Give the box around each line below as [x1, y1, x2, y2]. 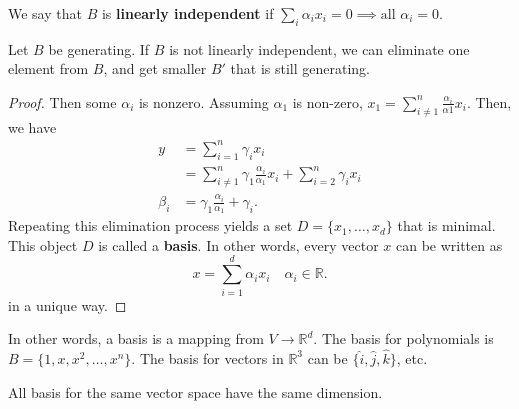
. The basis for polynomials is [313, 328, 494, 349]
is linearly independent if [101, 3, 274, 23]
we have [8, 116, 57, 137]
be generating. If [48, 38, 150, 59]
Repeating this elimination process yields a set [8, 215, 293, 236]
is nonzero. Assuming [138, 91, 269, 112]
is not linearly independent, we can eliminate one [169, 38, 470, 59]
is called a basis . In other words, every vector [98, 234, 379, 255]
